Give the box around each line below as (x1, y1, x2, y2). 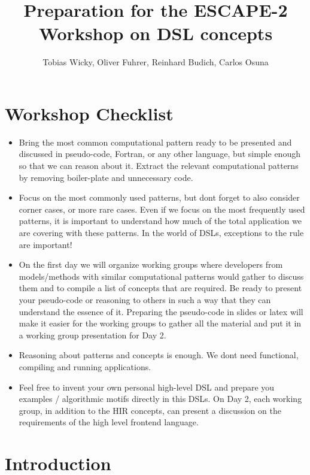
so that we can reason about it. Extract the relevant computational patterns (19, 159, 299, 172)
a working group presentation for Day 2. (19, 328, 166, 341)
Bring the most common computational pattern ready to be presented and (19, 135, 292, 148)
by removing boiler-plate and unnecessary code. (19, 171, 193, 183)
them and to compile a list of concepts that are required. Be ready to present (19, 282, 302, 294)
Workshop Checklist (5, 101, 174, 125)
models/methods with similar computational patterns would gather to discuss (19, 270, 304, 282)
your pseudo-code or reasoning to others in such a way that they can (19, 293, 271, 305)
